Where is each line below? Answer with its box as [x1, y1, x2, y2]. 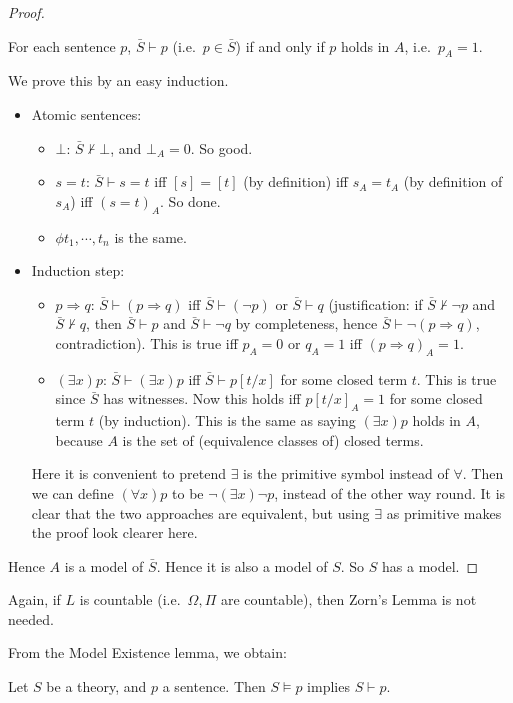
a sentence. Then [162, 676, 266, 697]
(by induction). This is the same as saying [98, 410, 356, 431]
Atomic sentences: [31, 103, 142, 124]
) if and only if [235, 35, 325, 56]
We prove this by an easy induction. [8, 70, 229, 91]
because [55, 429, 103, 450]
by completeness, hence [235, 313, 378, 334]
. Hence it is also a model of [156, 555, 328, 576]
